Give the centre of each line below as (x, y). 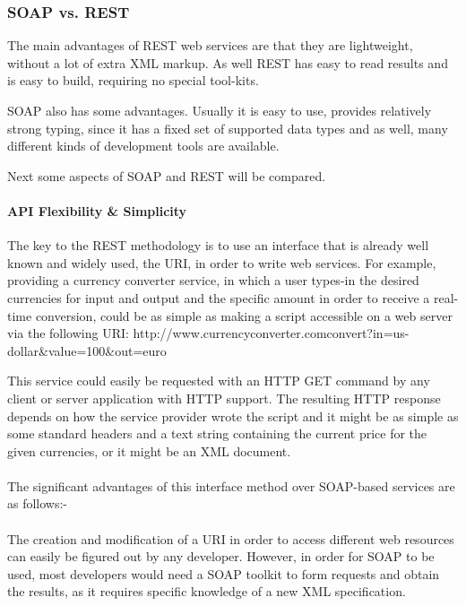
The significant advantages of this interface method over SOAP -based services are (231, 485)
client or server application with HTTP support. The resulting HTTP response (224, 398)
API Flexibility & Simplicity (97, 210)
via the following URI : (68, 333)
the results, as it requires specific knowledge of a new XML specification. (207, 591)
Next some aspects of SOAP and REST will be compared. (167, 175)
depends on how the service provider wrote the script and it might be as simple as (233, 416)
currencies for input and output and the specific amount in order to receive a (219, 297)
